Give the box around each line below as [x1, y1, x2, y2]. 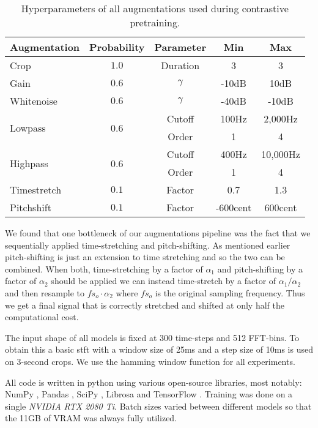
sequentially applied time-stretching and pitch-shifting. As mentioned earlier [5, 238, 290, 251]
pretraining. [130, 15, 180, 29]
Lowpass [10, 120, 46, 135]
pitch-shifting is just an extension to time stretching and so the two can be [5, 250, 285, 263]
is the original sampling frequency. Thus [155, 286, 305, 299]
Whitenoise [10, 94, 57, 108]
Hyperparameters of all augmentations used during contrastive [21, 1, 289, 15]
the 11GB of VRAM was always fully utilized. [5, 411, 177, 424]
